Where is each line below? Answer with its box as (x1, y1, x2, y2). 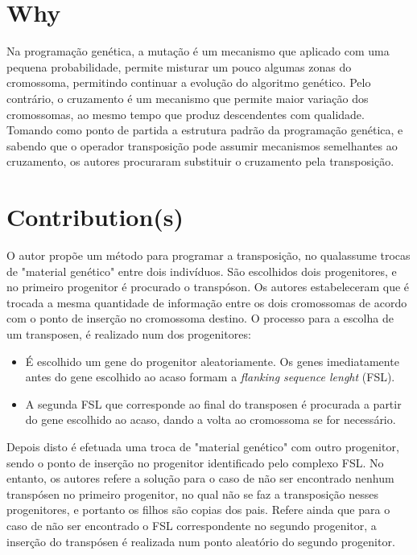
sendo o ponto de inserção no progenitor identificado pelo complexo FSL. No (6, 454, 384, 471)
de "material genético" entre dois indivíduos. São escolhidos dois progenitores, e (6, 262, 397, 279)
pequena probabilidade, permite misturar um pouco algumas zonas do (6, 58, 352, 75)
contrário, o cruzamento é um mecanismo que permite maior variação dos (6, 89, 369, 106)
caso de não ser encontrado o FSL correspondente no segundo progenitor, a (6, 516, 377, 533)
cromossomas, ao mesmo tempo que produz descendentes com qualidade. (6, 105, 365, 122)
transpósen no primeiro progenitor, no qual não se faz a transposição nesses (6, 485, 379, 502)
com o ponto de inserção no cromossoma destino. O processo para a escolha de (6, 310, 394, 327)
